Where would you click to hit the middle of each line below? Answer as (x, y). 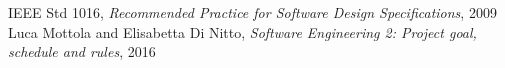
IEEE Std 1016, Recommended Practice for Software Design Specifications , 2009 (252, 12)
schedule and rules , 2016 (82, 51)
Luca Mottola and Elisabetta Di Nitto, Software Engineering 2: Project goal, (242, 31)
